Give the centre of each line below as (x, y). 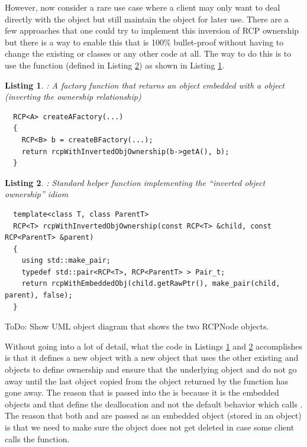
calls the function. (37, 438)
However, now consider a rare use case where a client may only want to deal (143, 7)
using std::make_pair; (66, 261)
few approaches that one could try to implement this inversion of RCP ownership (152, 30)
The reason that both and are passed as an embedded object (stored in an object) (153, 415)
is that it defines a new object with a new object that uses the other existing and (152, 358)
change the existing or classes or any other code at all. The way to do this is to (148, 53)
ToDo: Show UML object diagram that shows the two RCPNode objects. (137, 326)
